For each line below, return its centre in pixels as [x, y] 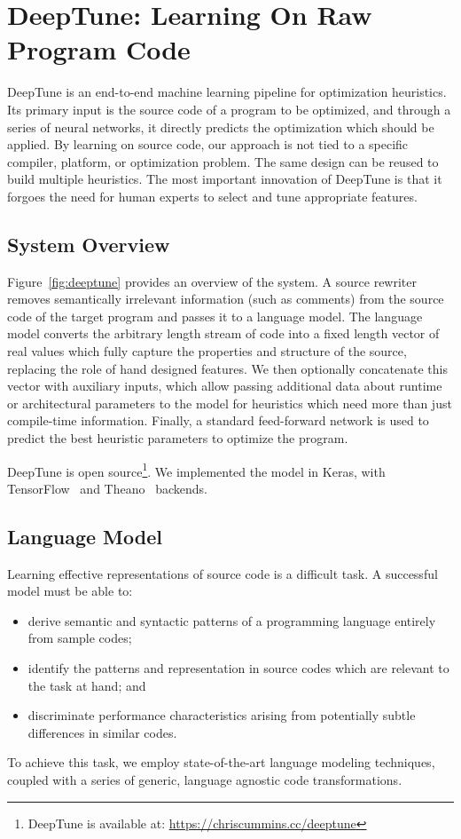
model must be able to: [70, 591]
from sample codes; [80, 638]
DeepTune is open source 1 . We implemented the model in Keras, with [196, 470]
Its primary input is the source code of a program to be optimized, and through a [229, 109]
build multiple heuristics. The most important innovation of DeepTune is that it [225, 179]
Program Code [99, 49]
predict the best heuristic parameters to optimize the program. [178, 438]
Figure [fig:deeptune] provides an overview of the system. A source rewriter [212, 281]
